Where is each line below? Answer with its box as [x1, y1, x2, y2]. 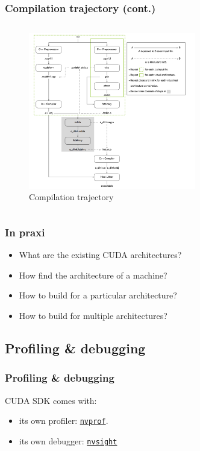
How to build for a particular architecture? [19, 289, 177, 301]
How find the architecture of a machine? [19, 268, 167, 281]
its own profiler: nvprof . [19, 414, 108, 427]
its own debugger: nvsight [19, 434, 117, 447]
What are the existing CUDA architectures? [19, 248, 182, 261]
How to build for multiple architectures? [19, 309, 167, 321]
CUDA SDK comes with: [5, 394, 97, 406]
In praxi [5, 224, 45, 239]
